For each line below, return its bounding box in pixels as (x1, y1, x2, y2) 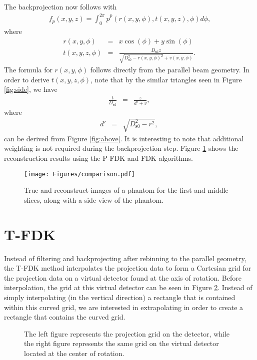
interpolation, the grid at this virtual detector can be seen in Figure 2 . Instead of (4, 282, 252, 293)
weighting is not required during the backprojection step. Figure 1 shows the (4, 143, 238, 153)
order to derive (4, 74, 49, 84)
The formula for (4, 64, 52, 74)
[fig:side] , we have (4, 84, 57, 94)
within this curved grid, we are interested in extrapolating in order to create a (4, 302, 243, 312)
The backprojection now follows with (4, 1, 117, 11)
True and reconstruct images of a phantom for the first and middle (24, 185, 228, 195)
